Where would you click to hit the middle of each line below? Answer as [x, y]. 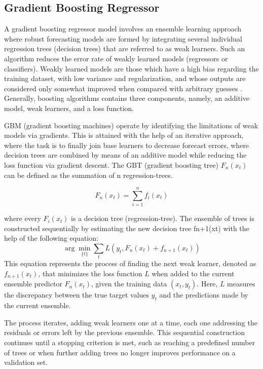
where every [23, 218]
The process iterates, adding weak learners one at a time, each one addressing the [131, 322]
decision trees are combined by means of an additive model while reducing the [125, 155]
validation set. [26, 362]
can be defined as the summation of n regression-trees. [88, 175]
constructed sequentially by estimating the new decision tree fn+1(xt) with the [127, 228]
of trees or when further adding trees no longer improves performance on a [120, 352]
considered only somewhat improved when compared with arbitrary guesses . [123, 88]
